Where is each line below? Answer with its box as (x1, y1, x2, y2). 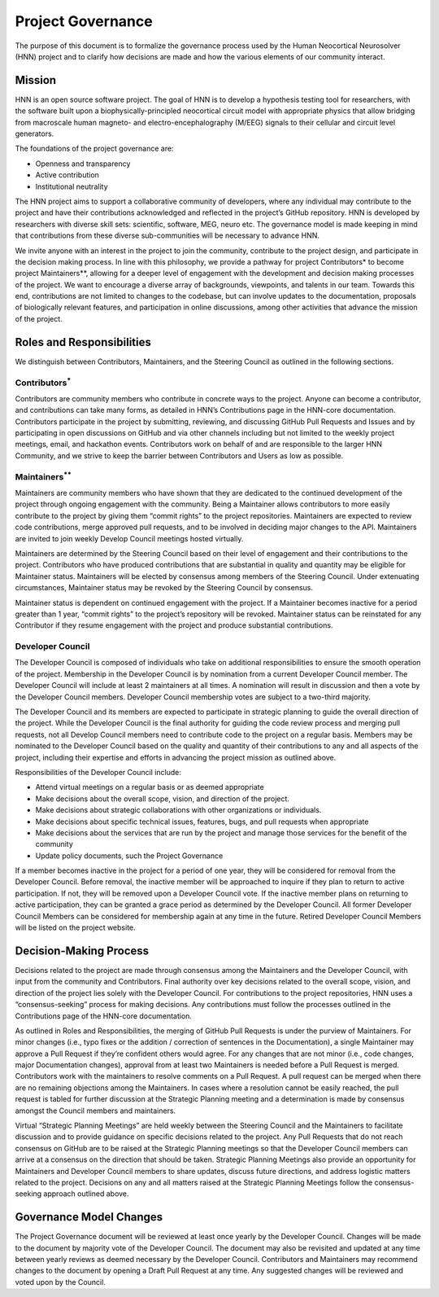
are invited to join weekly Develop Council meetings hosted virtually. (15, 533, 244, 543)
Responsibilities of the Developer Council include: (15, 767, 182, 777)
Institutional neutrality (35, 182, 109, 191)
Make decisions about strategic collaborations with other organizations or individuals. (35, 805, 322, 815)
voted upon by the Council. (15, 1277, 106, 1286)
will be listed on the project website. (15, 922, 136, 932)
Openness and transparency (35, 159, 131, 169)
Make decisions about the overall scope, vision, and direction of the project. (35, 794, 290, 804)
